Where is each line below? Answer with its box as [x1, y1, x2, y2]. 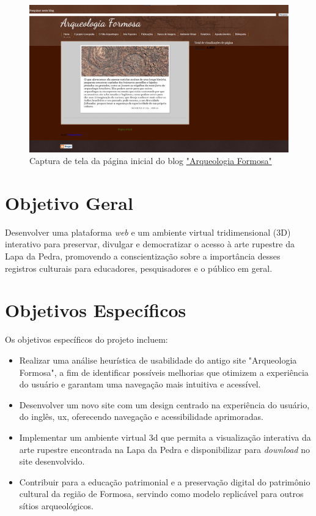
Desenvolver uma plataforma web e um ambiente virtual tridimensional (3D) [5, 225, 291, 238]
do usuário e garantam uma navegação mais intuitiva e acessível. [19, 378, 261, 391]
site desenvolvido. [19, 455, 85, 468]
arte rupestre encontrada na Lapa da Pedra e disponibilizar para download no [19, 443, 310, 455]
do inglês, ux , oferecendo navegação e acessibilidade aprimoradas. [19, 410, 263, 423]
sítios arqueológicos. [19, 499, 94, 512]
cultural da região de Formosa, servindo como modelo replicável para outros [19, 487, 304, 500]
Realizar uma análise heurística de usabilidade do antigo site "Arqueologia [19, 353, 297, 366]
